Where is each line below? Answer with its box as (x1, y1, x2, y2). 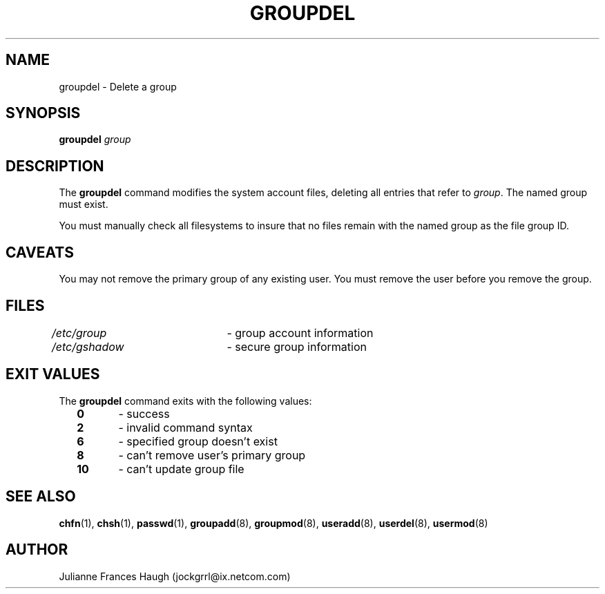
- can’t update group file (118, 461, 244, 476)
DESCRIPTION (6, 157, 104, 175)
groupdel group (59, 133, 131, 146)
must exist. (59, 198, 108, 211)
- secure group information (227, 339, 367, 354)
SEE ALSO (6, 488, 76, 506)
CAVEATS (6, 243, 74, 261)
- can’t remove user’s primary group (118, 448, 306, 462)
